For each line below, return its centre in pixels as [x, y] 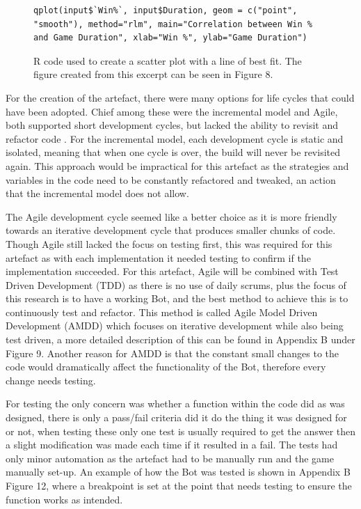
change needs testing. [51, 380]
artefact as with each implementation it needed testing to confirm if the [158, 257]
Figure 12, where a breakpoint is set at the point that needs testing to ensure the [179, 485]
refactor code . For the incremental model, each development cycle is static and [175, 138]
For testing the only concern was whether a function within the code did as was [175, 404]
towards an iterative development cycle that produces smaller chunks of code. [171, 230]
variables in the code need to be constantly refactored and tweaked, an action [171, 179]
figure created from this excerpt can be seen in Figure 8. [153, 74]
